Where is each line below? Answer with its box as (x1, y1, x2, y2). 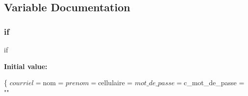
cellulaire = (98, 77, 133, 88)
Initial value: (4, 61, 48, 71)
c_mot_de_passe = (183, 77, 245, 88)
